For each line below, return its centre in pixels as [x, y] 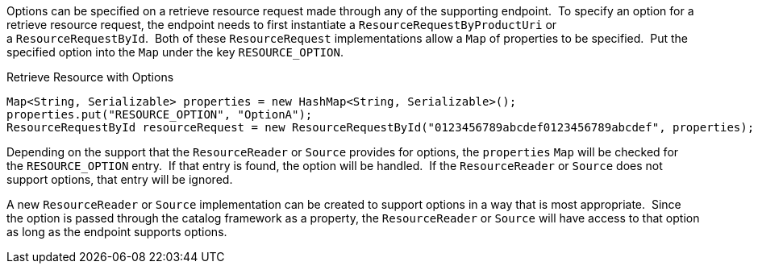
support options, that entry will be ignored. [120, 179]
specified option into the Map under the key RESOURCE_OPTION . [175, 52]
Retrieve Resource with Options [90, 77]
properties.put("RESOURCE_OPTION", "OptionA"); [160, 114]
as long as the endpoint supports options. [117, 232]
